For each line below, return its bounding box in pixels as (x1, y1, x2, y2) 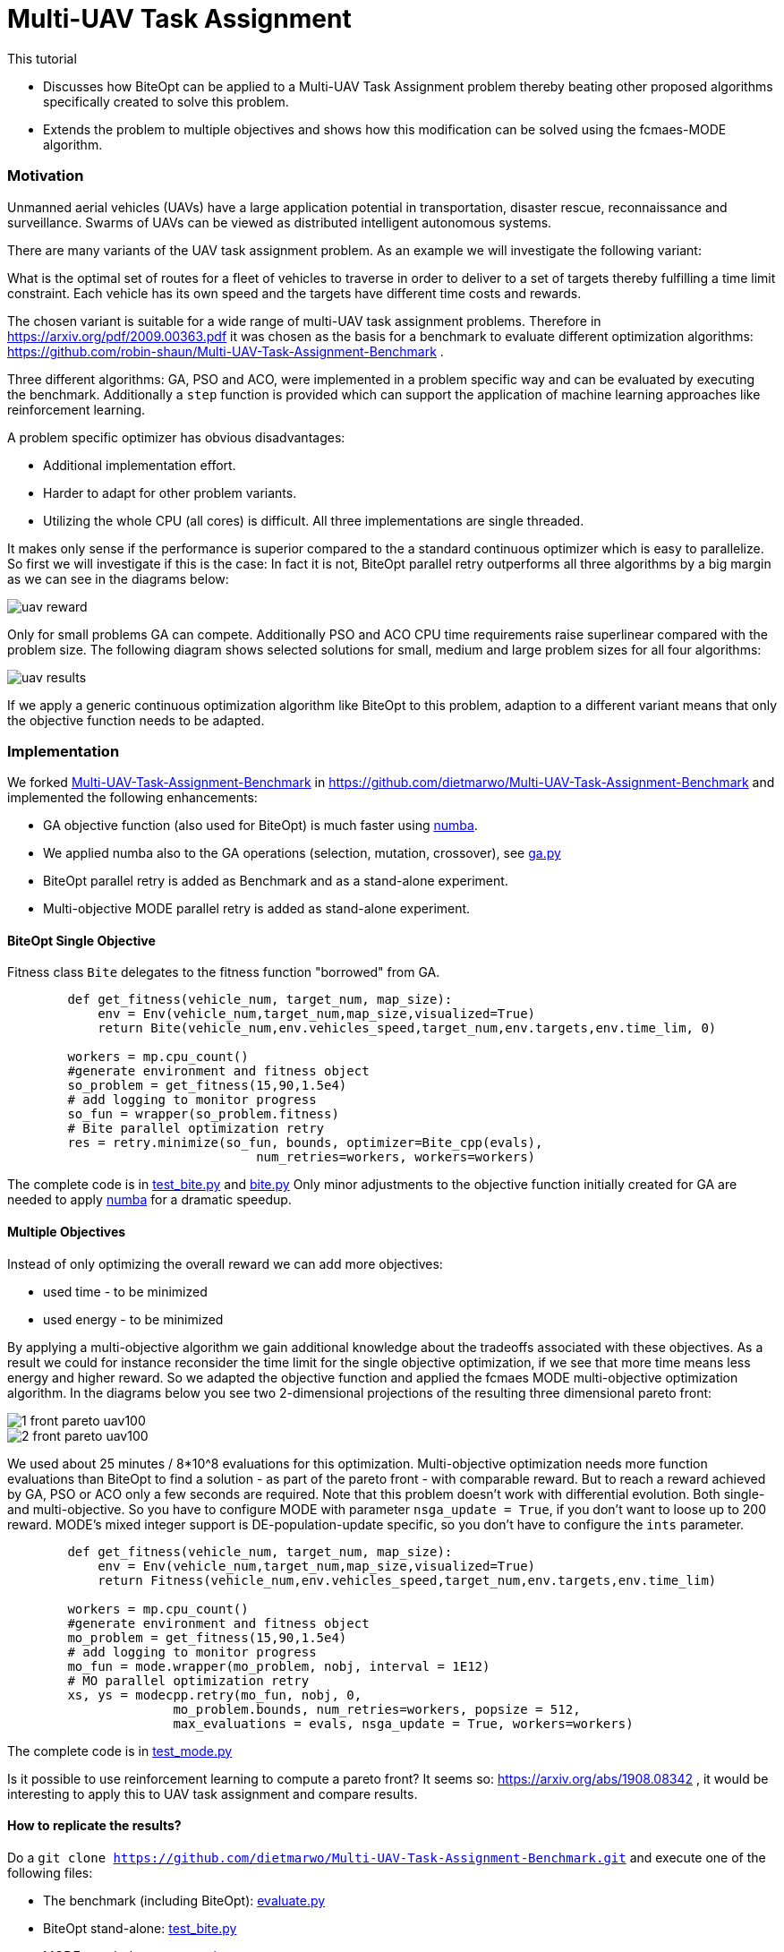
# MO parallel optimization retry (67, 1673, 310, 1688)
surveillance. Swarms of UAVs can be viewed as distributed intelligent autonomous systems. (7, 214, 552, 230)
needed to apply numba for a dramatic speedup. (7, 1192, 292, 1208)
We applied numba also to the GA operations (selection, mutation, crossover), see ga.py (43, 845, 561, 861)
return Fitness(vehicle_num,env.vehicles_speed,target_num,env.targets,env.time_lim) (98, 1572, 717, 1588)
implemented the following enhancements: (7, 790, 258, 806)
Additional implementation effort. (43, 457, 236, 473)
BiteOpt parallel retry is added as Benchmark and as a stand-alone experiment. (43, 873, 508, 889)
